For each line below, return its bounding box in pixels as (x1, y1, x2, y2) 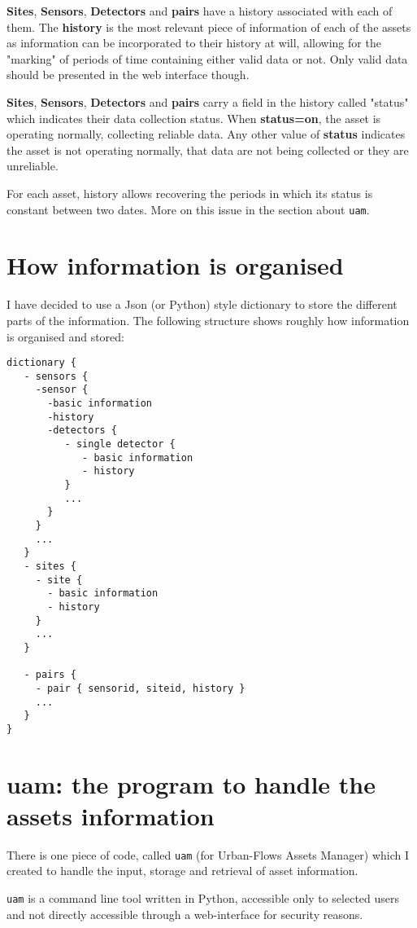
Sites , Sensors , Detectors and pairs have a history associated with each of (7, 2, 393, 19)
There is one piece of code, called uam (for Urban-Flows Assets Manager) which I (7, 846, 410, 863)
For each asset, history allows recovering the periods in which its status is (7, 184, 373, 201)
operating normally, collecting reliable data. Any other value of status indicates (7, 125, 406, 143)
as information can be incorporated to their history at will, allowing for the (7, 34, 381, 51)
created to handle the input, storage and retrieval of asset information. (7, 862, 358, 879)
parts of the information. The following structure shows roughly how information (7, 311, 410, 328)
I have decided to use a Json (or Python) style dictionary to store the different (7, 296, 397, 313)
